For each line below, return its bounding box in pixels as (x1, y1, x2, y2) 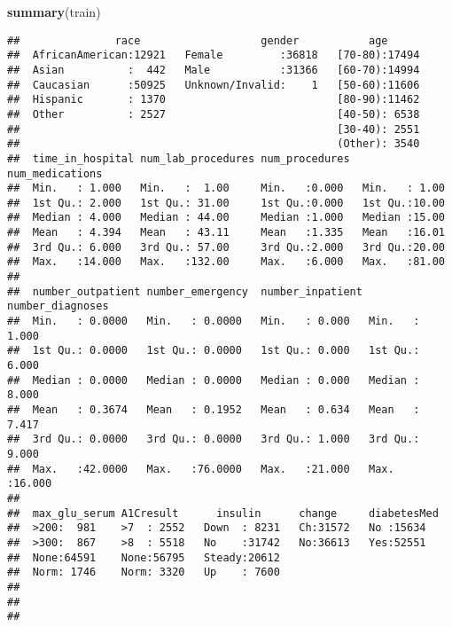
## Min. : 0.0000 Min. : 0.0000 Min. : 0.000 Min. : (7, 315, 420, 328)
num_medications (7, 167, 103, 180)
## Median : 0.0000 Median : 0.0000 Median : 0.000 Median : (7, 373, 420, 387)
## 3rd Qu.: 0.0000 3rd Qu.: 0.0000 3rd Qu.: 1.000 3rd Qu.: (7, 433, 420, 446)
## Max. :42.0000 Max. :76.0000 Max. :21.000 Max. (7, 462, 394, 475)
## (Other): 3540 (7, 137, 420, 151)
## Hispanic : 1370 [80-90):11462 (7, 93, 420, 106)
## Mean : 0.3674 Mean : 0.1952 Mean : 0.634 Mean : (7, 404, 420, 416)
